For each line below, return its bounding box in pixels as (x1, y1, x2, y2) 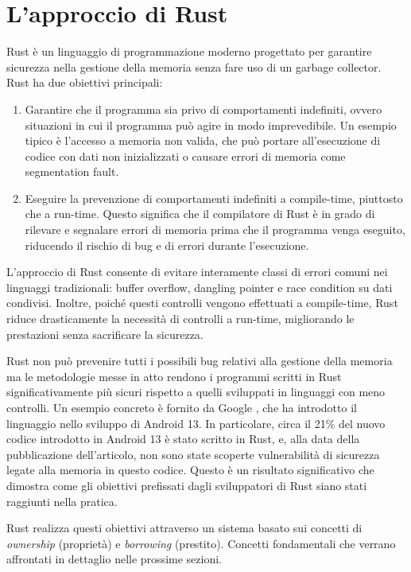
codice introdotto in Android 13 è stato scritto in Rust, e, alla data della (6, 430, 360, 447)
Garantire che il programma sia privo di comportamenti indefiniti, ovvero (25, 100, 382, 117)
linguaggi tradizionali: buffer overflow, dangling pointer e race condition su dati (6, 278, 393, 295)
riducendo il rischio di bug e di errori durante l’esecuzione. (25, 236, 309, 253)
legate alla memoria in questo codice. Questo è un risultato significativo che (6, 461, 374, 478)
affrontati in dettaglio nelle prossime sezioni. (6, 551, 222, 567)
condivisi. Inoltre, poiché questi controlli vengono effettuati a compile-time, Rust (6, 294, 398, 311)
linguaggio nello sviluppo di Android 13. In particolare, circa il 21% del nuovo (6, 414, 386, 431)
